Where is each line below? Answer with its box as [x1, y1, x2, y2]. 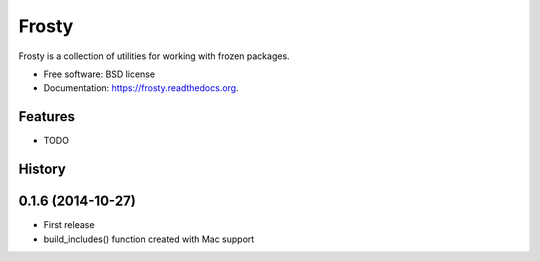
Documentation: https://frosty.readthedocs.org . [43, 82, 239, 94]
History [18, 161, 67, 178]
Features [18, 108, 75, 125]
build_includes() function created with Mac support [43, 233, 255, 245]
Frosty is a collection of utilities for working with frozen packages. [18, 50, 290, 62]
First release [43, 219, 95, 231]
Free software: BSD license [43, 68, 155, 80]
